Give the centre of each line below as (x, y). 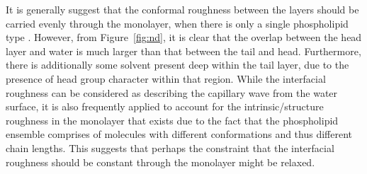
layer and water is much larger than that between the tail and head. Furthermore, (183, 51)
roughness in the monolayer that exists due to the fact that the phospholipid (172, 120)
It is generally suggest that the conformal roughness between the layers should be (182, 9)
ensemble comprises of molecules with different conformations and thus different (179, 134)
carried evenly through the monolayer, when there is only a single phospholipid (177, 23)
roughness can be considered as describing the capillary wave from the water (172, 92)
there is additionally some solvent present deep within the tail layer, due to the (177, 65)
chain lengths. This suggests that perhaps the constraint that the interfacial (170, 147)
